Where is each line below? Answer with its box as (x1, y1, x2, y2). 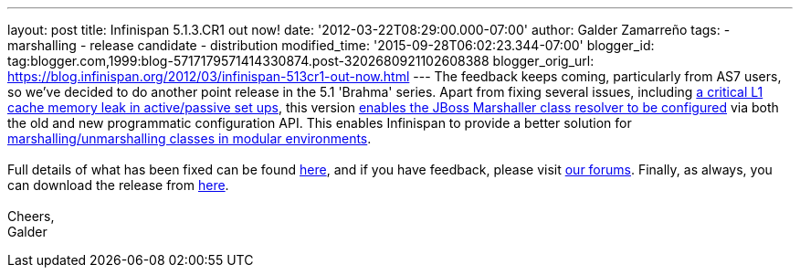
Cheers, (7, 208, 55, 224)
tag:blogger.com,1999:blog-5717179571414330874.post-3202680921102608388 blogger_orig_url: (7, 53, 595, 69)
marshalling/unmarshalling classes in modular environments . (7, 131, 372, 146)
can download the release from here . (7, 177, 229, 193)
